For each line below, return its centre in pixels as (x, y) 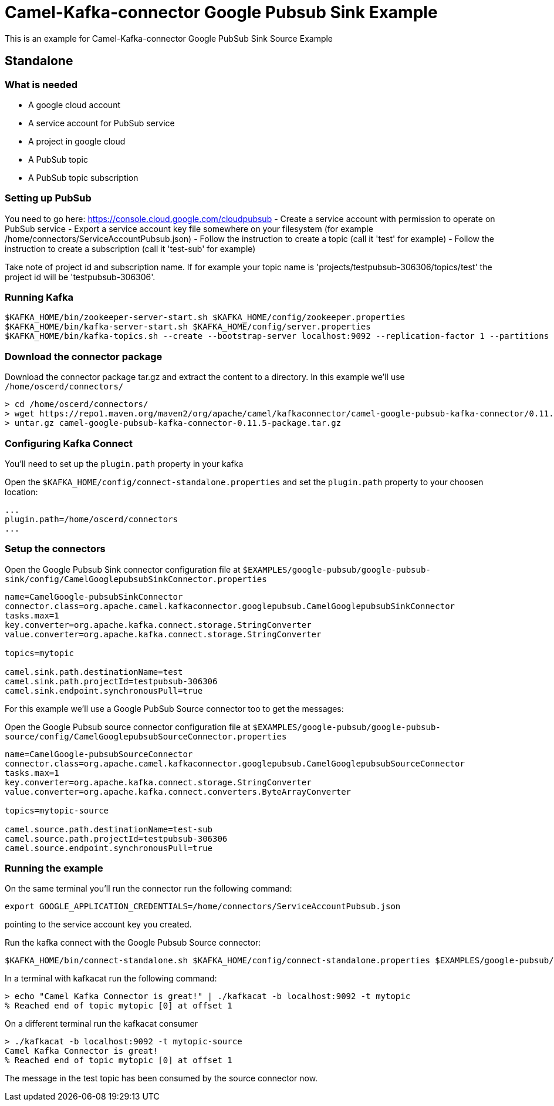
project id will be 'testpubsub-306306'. (80, 277)
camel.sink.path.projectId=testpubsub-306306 (111, 681)
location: (21, 492)
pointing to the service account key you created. (98, 925)
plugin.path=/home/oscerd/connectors (92, 519)
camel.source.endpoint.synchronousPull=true (109, 848)
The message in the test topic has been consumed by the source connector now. (161, 1078)
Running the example (54, 868)
